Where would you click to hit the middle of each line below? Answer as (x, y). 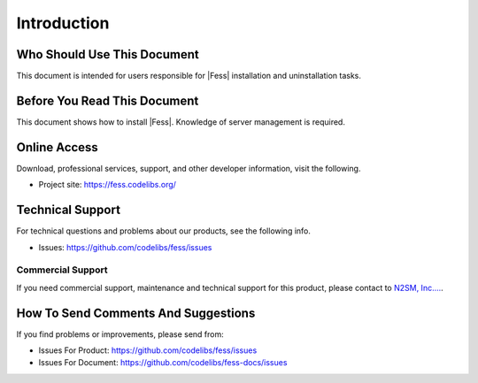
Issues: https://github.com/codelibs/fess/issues (125, 247)
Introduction (63, 23)
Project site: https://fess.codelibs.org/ (108, 185)
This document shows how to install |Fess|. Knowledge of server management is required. (181, 122)
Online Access (58, 147)
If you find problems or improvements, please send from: (120, 334)
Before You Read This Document (108, 100)
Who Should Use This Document (108, 54)
